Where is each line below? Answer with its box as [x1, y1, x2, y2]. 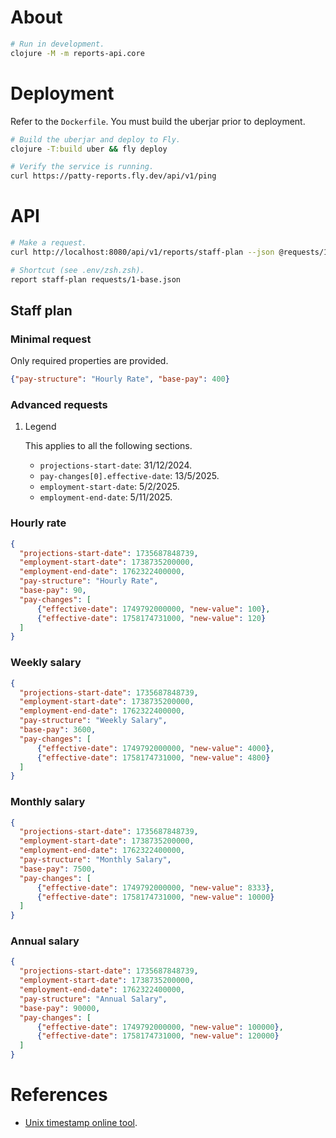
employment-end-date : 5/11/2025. [39, 491, 173, 503]
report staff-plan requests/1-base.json [10, 274, 182, 285]
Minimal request [10, 332, 92, 346]
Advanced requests [10, 398, 108, 412]
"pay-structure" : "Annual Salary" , [19, 994, 168, 1004]
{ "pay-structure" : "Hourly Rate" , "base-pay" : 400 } [10, 374, 230, 385]
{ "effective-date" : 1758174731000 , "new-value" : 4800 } [36, 752, 271, 763]
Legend [24, 421, 57, 433]
